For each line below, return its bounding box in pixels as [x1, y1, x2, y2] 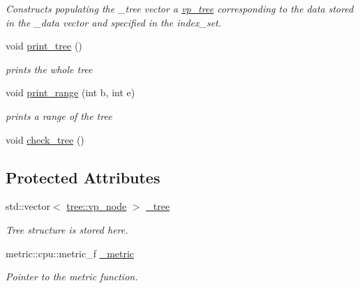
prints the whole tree [6, 61, 93, 76]
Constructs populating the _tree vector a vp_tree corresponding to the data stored [6, 1, 354, 15]
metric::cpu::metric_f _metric [6, 245, 135, 260]
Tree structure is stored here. [6, 222, 128, 236]
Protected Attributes [6, 166, 160, 188]
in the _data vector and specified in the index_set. [6, 15, 222, 29]
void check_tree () [6, 132, 84, 146]
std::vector [6, 199, 50, 213]
